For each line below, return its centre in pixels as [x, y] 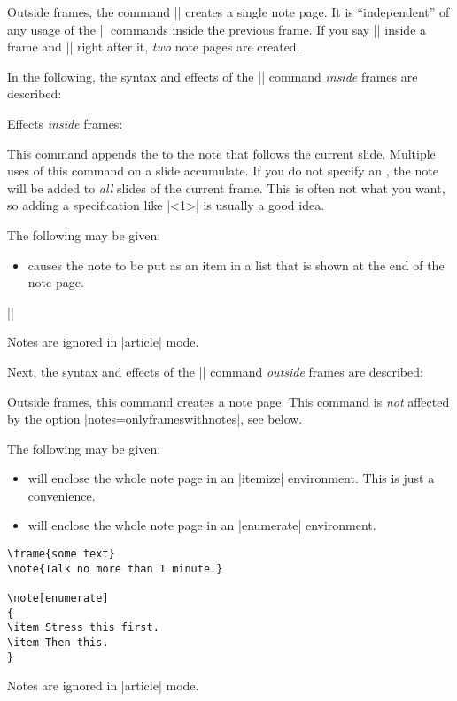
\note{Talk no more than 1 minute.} [115, 569]
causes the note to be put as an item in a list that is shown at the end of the [236, 265]
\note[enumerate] [58, 599]
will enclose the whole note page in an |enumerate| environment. [202, 525]
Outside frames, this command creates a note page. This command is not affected [228, 401]
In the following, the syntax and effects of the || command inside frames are [213, 76]
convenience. [62, 495]
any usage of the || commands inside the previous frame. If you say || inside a [217, 29]
